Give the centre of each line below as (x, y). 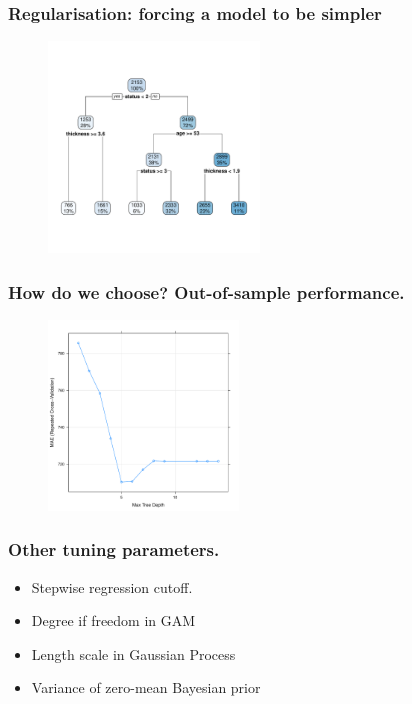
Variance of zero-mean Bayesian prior (146, 687)
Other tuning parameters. (114, 549)
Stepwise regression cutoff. (112, 586)
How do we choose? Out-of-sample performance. (206, 291)
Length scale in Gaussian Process (133, 653)
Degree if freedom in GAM (113, 620)
